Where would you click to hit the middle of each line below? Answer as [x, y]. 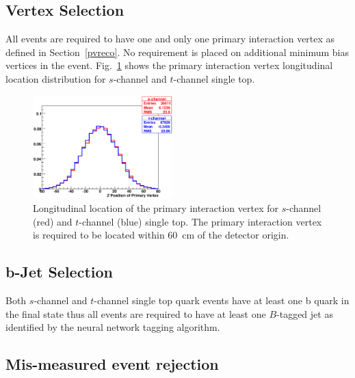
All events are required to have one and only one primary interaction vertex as [170, 39]
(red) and [53, 221]
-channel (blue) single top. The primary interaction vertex [200, 221]
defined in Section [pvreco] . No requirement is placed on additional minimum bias [177, 52]
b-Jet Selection [59, 272]
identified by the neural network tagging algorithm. [113, 327]
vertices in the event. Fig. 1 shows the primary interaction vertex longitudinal [169, 65]
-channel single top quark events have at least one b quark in [222, 300]
